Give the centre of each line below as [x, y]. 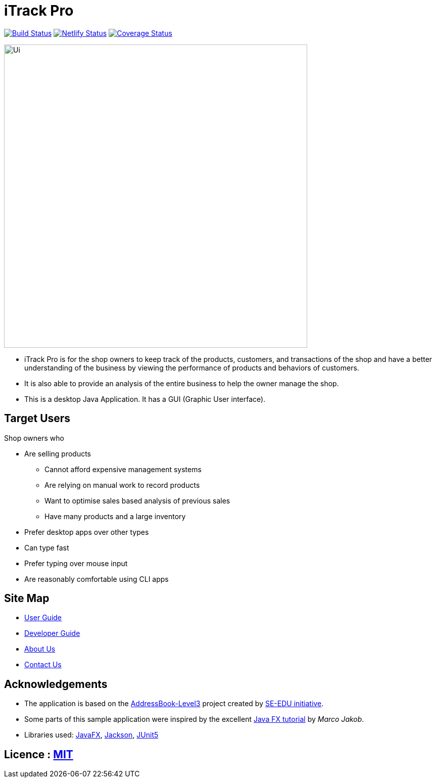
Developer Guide [52, 633]
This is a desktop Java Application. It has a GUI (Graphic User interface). [145, 399]
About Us [40, 649]
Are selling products [58, 453]
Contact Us [43, 665]
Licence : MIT [39, 754]
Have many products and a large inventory [115, 516]
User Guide [43, 618]
